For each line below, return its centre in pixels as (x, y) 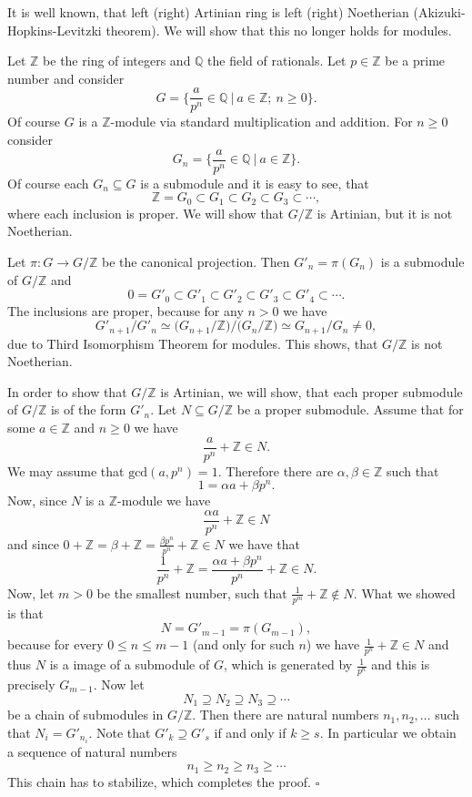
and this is (401, 664)
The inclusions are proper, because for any (126, 310)
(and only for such (244, 644)
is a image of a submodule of (130, 664)
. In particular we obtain (388, 732)
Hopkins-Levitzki (55, 30)
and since (33, 543)
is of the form (88, 409)
